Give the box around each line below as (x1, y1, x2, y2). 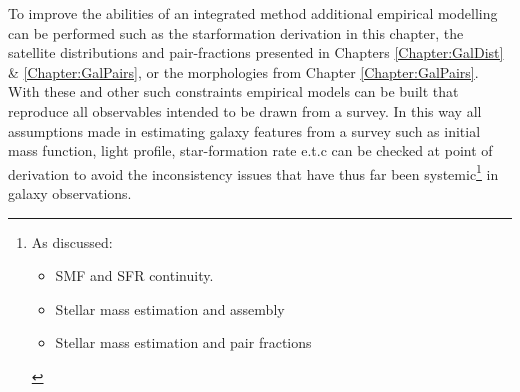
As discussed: (31, 231, 113, 252)
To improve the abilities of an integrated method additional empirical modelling (8, 3, 498, 23)
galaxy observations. (8, 183, 132, 203)
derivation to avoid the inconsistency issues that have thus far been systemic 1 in (8, 160, 499, 184)
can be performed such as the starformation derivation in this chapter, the (8, 22, 464, 43)
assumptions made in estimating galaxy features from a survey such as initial (8, 120, 481, 141)
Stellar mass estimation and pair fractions (55, 332, 312, 353)
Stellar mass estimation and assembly (55, 298, 285, 319)
